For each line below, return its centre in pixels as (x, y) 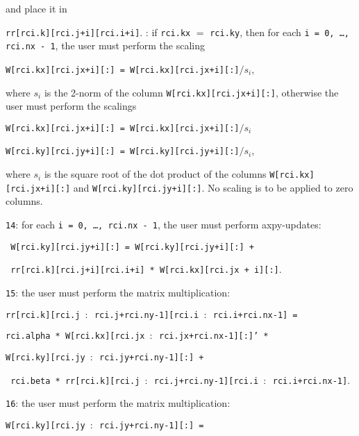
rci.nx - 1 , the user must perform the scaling (105, 45)
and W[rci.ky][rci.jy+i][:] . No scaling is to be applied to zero (213, 187)
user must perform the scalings (71, 106)
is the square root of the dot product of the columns (155, 174)
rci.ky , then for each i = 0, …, (279, 32)
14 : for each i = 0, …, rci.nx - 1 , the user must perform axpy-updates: (164, 225)
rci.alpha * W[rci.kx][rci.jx (75, 336)
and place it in (36, 8)
